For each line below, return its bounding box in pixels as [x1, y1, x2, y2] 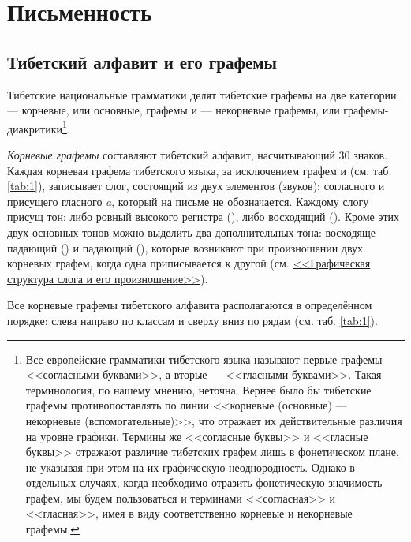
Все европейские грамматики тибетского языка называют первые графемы [25, 350, 383, 367]
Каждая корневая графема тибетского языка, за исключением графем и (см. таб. [7, 162, 392, 178]
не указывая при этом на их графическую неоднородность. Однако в [25, 458, 355, 475]
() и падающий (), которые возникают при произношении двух [60, 239, 364, 256]
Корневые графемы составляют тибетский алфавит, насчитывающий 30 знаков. [7, 147, 388, 163]
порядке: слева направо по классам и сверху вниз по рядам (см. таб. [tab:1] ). [7, 312, 378, 328]
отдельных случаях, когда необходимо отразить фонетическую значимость [25, 474, 383, 491]
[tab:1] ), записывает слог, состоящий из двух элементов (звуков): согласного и [7, 178, 385, 194]
